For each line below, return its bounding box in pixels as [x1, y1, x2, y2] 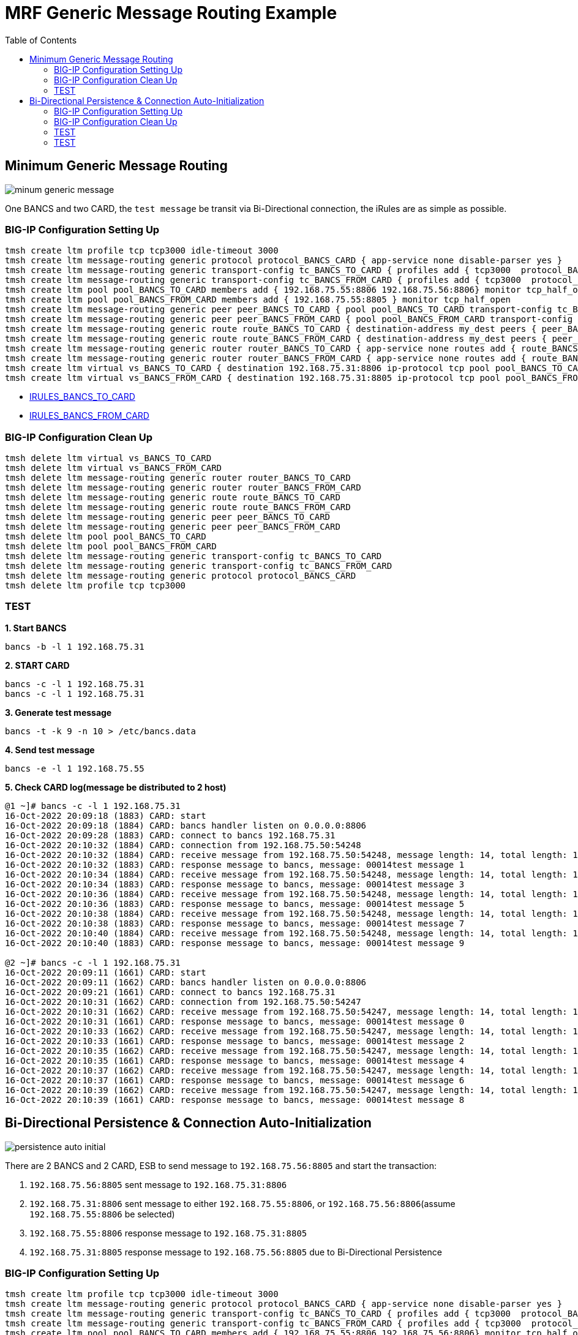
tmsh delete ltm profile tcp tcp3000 [5, 581, 186, 591]
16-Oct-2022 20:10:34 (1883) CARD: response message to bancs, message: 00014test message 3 [5, 879, 465, 889]
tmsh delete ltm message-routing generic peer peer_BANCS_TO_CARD [5, 512, 331, 522]
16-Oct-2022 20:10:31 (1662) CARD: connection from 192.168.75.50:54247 [5, 996, 361, 1007]
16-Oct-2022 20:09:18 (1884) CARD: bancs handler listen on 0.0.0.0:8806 [5, 820, 367, 830]
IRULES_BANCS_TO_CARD [29, 391, 135, 402]
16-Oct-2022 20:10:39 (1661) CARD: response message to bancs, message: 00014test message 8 [5, 1094, 465, 1105]
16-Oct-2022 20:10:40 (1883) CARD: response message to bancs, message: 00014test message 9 [5, 938, 465, 948]
